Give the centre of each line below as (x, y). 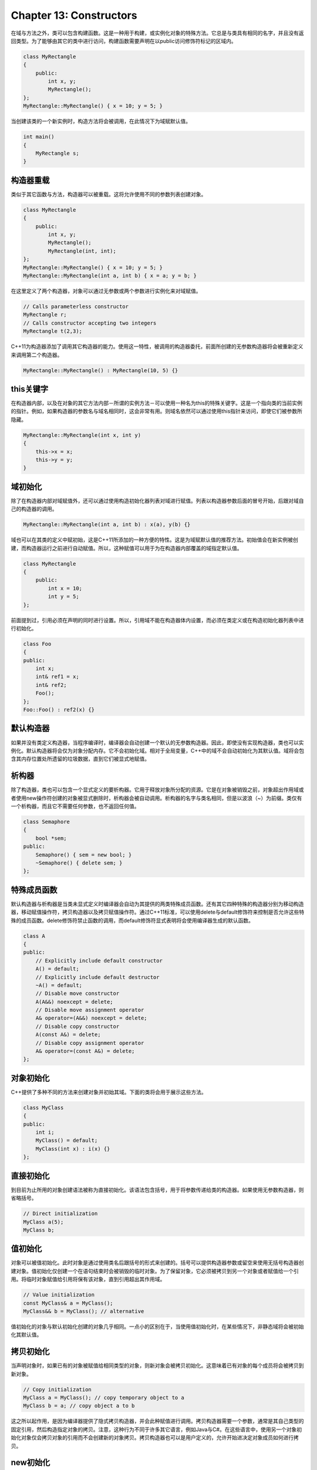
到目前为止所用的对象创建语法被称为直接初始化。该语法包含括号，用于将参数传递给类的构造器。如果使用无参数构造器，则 (157, 1190)
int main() (39, 137)
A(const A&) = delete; (68, 1035)
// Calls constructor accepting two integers (90, 323)
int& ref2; (51, 685)
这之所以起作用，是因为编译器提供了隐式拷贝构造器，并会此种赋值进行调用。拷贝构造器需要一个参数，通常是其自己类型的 (157, 1421)
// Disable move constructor (77, 993)
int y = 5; (63, 597)
